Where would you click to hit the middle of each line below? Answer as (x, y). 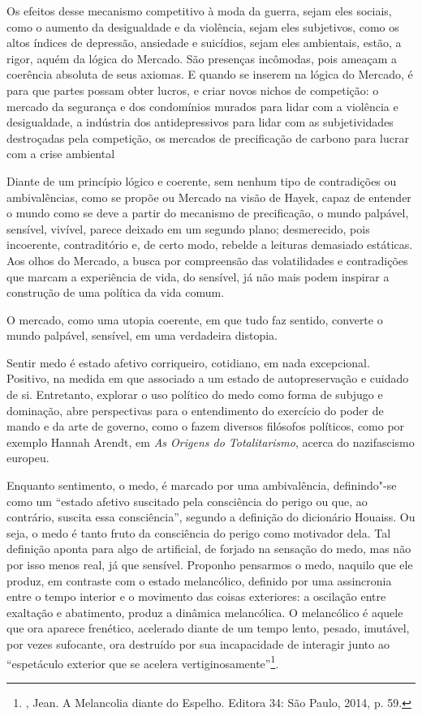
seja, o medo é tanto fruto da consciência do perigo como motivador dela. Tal (199, 532)
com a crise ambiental (61, 154)
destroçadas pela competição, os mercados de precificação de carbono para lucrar (208, 137)
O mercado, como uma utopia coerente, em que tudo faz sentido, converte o (195, 319)
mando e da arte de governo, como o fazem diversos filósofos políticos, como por (206, 426)
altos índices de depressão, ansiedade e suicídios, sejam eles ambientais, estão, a (204, 43)
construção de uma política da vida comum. (116, 292)
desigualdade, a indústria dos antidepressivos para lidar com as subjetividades (200, 122)
